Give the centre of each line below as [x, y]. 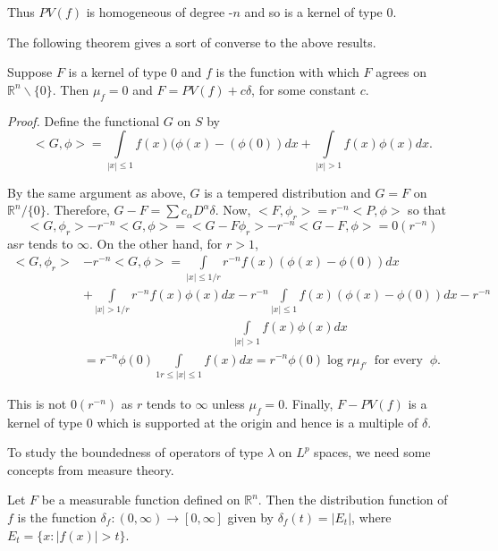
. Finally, [309, 403]
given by [250, 517]
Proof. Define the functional [84, 120]
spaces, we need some [372, 452]
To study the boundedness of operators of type [135, 452]
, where [371, 517]
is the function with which [287, 72]
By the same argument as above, [97, 192]
